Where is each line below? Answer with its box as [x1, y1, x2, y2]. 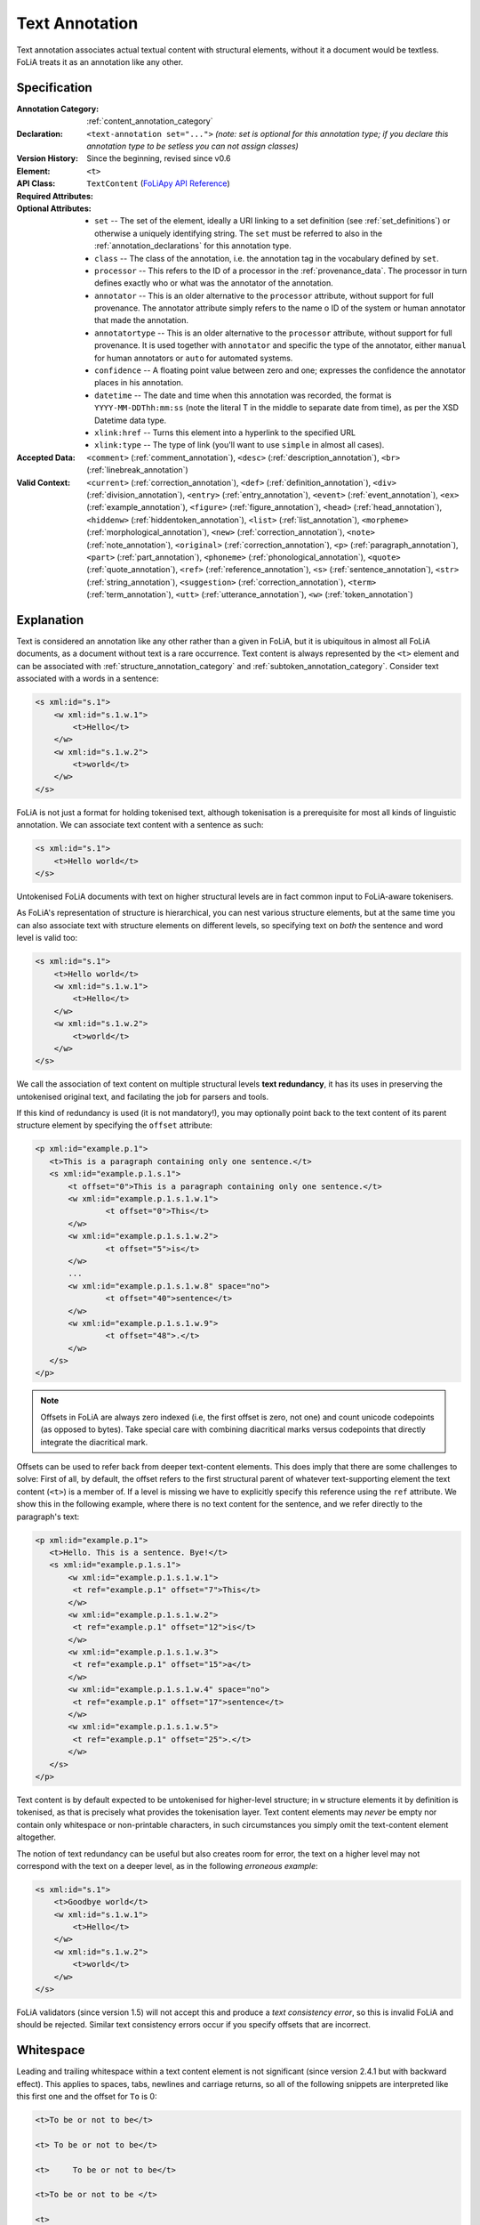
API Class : [16, 178, 56, 189]
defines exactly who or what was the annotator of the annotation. [94, 278, 333, 288]
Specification [16, 80, 92, 95]
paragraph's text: [16, 1511, 80, 1522]
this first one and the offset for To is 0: [16, 2091, 157, 2102]
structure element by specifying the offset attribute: [16, 1120, 213, 1130]
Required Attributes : [16, 190, 93, 201]
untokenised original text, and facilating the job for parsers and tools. [16, 1091, 269, 1102]
